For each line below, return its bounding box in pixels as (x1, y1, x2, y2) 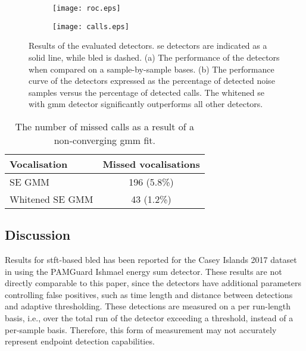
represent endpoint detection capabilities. (5, 335, 155, 347)
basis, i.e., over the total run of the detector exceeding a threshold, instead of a (5, 312, 293, 324)
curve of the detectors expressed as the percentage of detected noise (29, 74, 275, 87)
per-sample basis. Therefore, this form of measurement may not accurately (5, 323, 277, 336)
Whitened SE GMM (10, 192, 93, 206)
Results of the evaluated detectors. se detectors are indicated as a (29, 39, 267, 52)
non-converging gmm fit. (54, 133, 155, 147)
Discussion (5, 225, 71, 244)
